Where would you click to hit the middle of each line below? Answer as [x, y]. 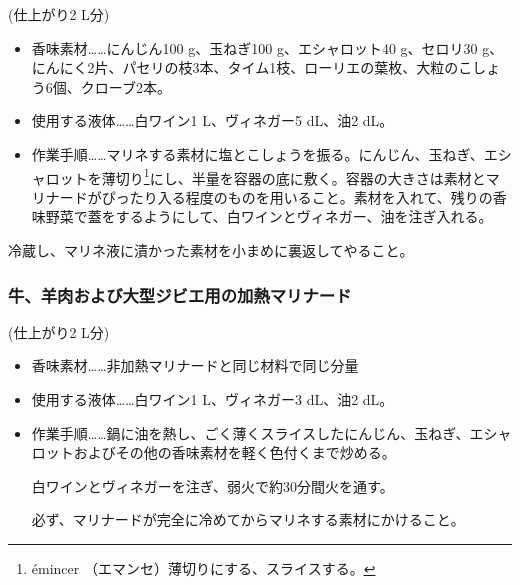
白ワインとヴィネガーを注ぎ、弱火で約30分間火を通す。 [212, 485]
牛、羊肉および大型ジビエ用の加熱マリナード [180, 294]
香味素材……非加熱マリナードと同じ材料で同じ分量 [195, 365]
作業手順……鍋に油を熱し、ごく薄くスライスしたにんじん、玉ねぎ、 [250, 432]
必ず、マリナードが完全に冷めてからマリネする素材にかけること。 [248, 519]
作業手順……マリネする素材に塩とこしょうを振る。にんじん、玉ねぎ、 [257, 153]
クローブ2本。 [125, 86]
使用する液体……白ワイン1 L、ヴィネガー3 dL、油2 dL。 [212, 399]
